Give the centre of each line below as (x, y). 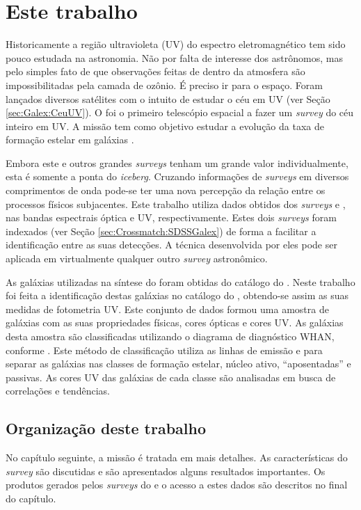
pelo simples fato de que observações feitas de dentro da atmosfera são (155, 71)
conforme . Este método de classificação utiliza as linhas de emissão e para (164, 350)
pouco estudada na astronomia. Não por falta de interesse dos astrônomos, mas (174, 57)
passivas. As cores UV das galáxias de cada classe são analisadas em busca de (171, 377)
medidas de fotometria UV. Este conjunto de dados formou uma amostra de (167, 309)
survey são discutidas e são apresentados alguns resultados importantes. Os (166, 471)
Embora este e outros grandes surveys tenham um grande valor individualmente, (177, 162)
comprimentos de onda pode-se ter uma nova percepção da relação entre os (166, 190)
